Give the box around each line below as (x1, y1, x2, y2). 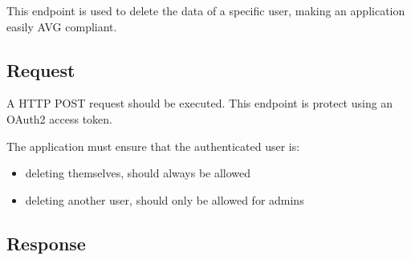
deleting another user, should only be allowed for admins (25, 191, 304, 208)
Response (6, 230, 86, 255)
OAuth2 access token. (6, 110, 112, 127)
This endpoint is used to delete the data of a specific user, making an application (6, 2, 405, 18)
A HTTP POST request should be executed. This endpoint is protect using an (6, 95, 393, 112)
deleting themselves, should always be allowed (25, 165, 251, 181)
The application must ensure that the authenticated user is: (6, 137, 300, 154)
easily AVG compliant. (6, 18, 117, 35)
